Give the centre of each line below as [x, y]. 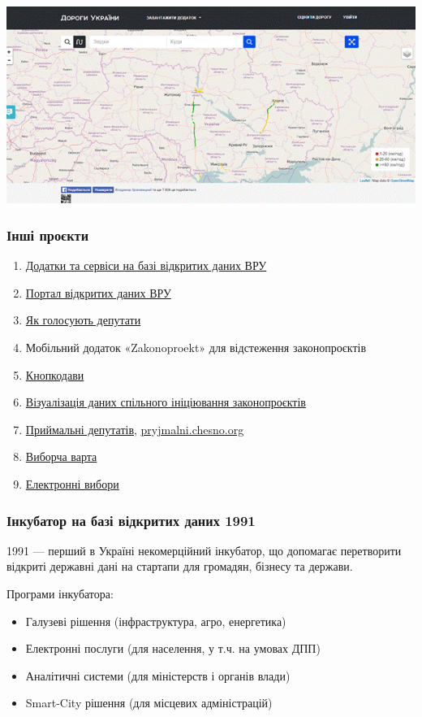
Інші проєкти [48, 235]
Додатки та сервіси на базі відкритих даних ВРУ [146, 265]
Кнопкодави [55, 374]
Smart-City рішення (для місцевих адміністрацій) [149, 703]
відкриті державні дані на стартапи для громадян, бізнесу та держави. [180, 566]
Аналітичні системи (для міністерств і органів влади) [158, 675]
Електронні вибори [72, 484]
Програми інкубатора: [60, 594]
